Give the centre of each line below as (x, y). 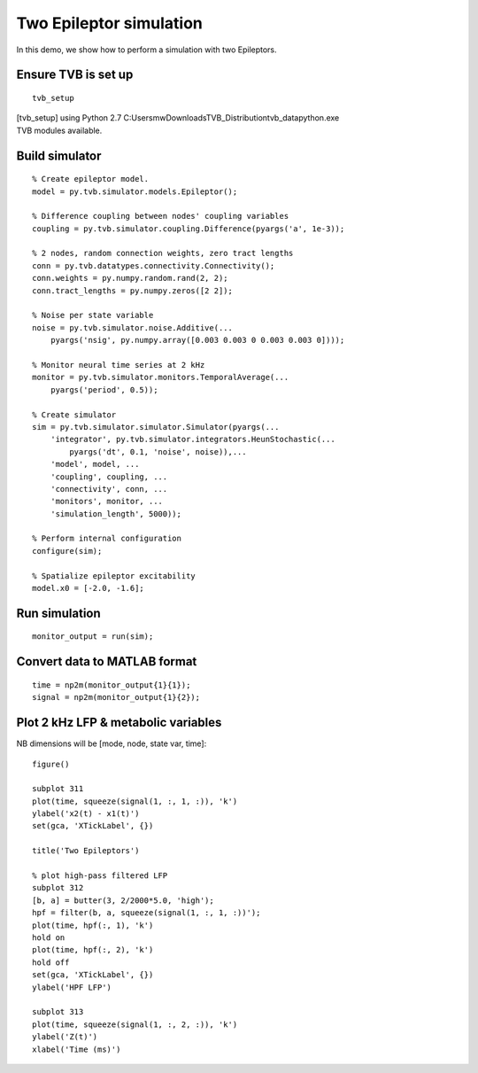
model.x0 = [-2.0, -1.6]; (89, 588)
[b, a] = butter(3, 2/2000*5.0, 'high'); (123, 900)
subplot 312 (58, 888)
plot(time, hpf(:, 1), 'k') (93, 925)
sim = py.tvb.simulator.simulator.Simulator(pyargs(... (156, 427)
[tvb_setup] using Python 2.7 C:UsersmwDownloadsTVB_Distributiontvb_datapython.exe (178, 118)
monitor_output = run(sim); (93, 637)
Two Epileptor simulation (110, 23)
